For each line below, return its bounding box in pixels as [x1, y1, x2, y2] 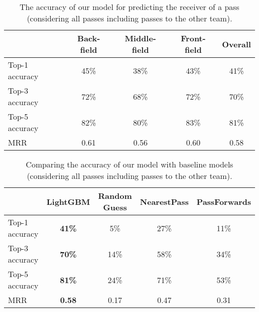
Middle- [125, 32, 156, 44]
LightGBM [46, 195, 90, 207]
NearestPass [140, 195, 189, 207]
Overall [222, 38, 251, 50]
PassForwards [196, 195, 251, 207]
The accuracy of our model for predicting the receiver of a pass [19, 1, 240, 12]
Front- [181, 32, 206, 44]
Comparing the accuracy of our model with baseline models [25, 158, 234, 170]
